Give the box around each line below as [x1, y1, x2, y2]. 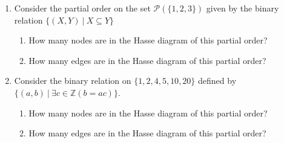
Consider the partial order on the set [14, 2, 151, 14]
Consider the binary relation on [14, 74, 131, 87]
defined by [198, 74, 237, 87]
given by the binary [206, 2, 279, 14]
